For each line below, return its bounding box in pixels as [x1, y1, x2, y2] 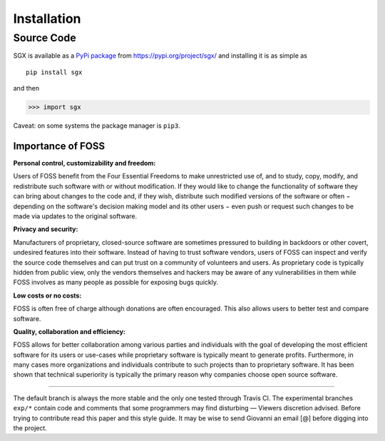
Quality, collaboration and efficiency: [13, 327, 126, 335]
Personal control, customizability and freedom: [13, 159, 156, 168]
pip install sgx [26, 68, 83, 76]
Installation [13, 11, 81, 26]
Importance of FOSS [13, 140, 106, 152]
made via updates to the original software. [13, 212, 138, 220]
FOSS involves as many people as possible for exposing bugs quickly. [13, 278, 219, 287]
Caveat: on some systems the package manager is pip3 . [13, 121, 181, 130]
